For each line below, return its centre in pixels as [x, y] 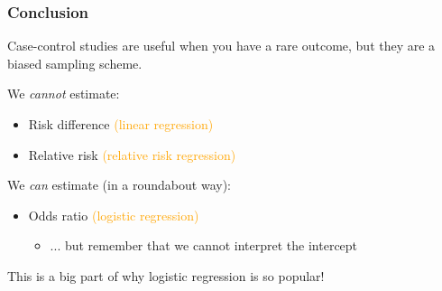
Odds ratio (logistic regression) [114, 215]
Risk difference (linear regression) [121, 124]
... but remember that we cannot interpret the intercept [204, 245]
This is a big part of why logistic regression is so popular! [166, 275]
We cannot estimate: [64, 94]
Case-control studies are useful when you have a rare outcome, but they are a [221, 46]
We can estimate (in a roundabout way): [119, 185]
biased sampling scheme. [75, 63]
